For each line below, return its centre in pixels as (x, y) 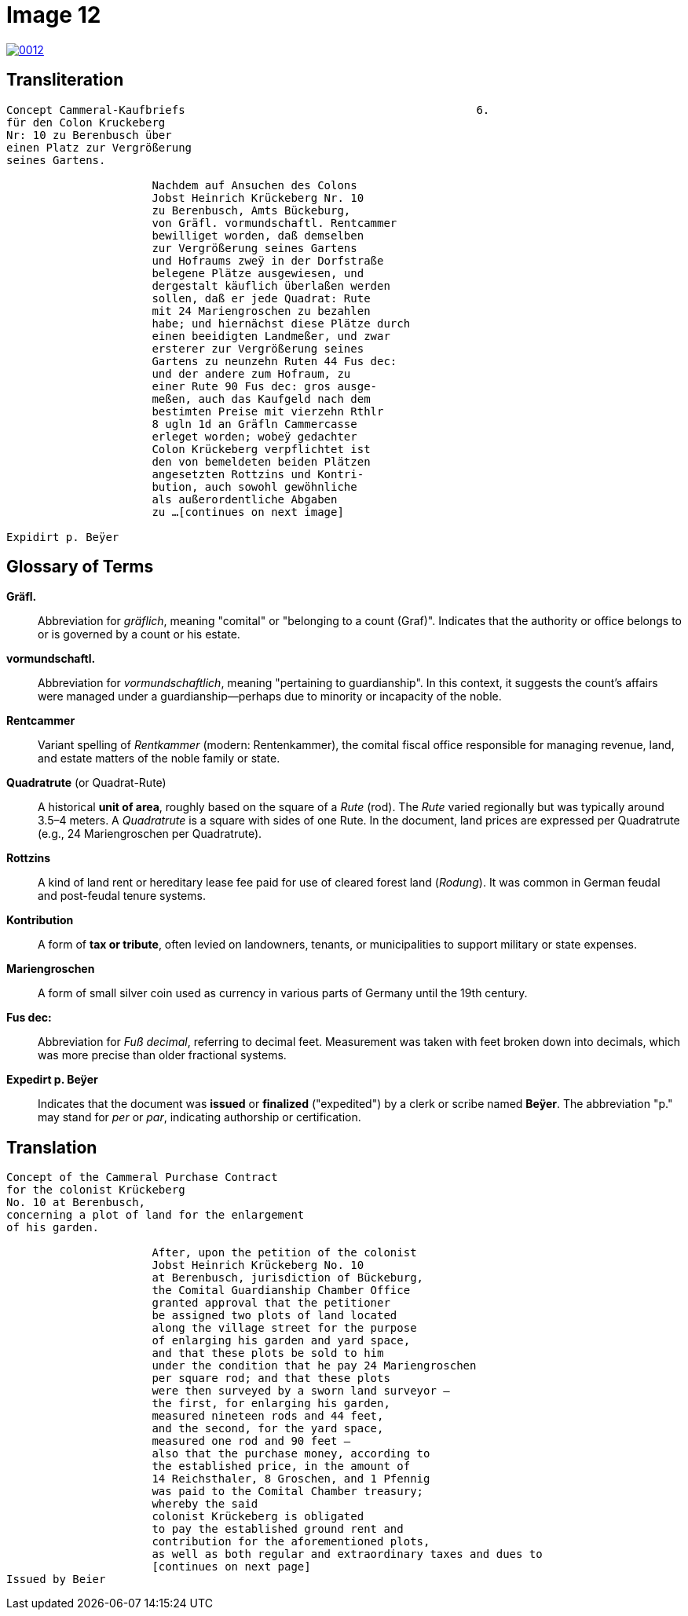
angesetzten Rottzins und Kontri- (258, 474)
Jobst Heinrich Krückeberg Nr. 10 (258, 197)
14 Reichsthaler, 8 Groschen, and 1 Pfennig (291, 1479)
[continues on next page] (231, 1567)
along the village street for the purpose (284, 1328)
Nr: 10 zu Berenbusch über (89, 135)
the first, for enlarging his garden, (271, 1404)
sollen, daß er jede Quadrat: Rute (261, 298)
